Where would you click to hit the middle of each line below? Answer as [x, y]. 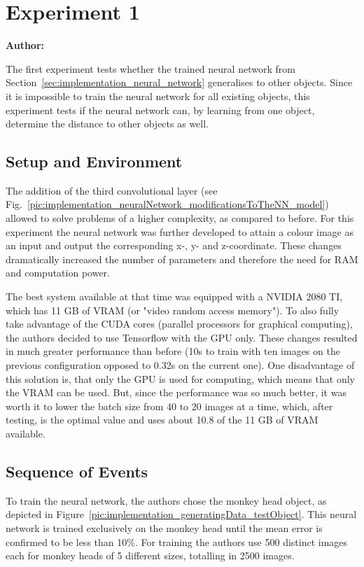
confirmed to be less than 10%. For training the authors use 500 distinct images [177, 541]
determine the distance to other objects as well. [107, 124]
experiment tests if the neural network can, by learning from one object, [160, 110]
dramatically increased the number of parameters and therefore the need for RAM [182, 259]
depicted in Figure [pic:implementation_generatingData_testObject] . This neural [181, 514]
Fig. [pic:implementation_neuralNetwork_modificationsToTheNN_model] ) [167, 204]
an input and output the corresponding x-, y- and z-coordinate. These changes [174, 245]
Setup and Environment [94, 161]
